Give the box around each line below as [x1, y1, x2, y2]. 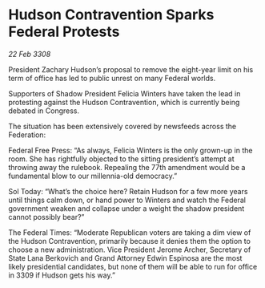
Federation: [8, 130, 46, 140]
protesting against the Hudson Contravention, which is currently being [8, 97, 240, 107]
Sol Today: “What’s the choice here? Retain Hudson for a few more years [8, 186, 248, 196]
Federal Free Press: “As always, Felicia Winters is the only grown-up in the [8, 145, 253, 155]
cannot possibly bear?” [8, 212, 85, 221]
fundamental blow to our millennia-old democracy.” [8, 171, 178, 181]
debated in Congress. [8, 106, 80, 116]
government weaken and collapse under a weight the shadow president [8, 203, 245, 213]
